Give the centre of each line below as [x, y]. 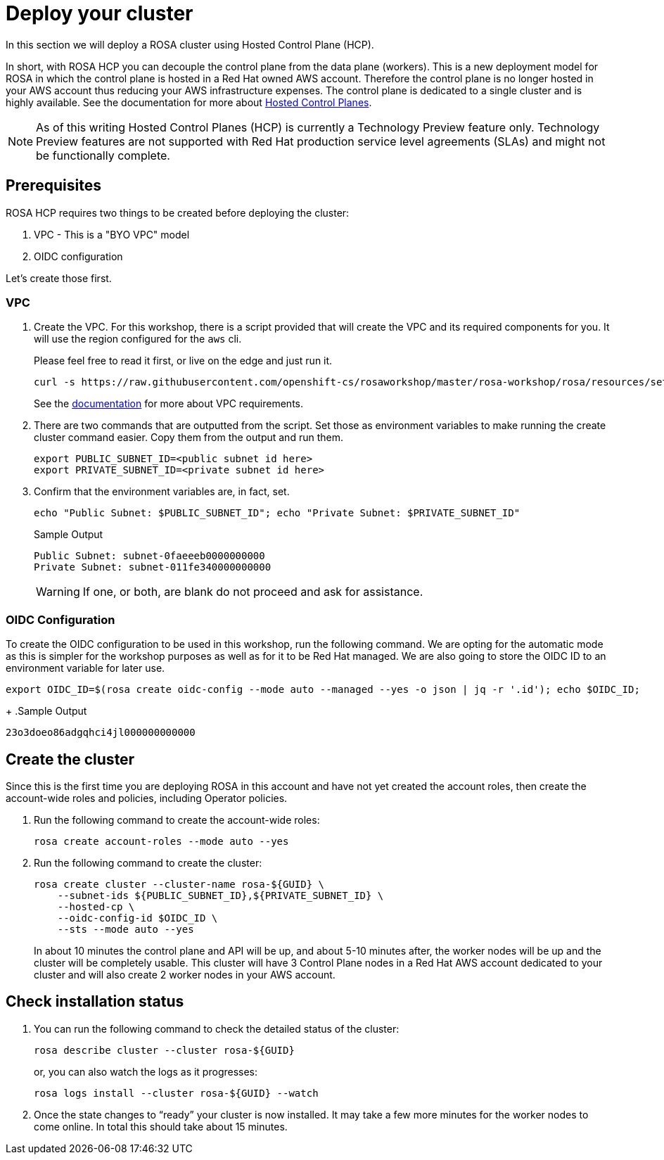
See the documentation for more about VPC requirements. [168, 404]
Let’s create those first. [59, 278]
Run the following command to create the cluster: [148, 862]
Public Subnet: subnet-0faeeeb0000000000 [149, 556]
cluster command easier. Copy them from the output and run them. [189, 438]
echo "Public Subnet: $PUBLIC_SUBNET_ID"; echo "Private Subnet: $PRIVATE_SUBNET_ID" [277, 513]
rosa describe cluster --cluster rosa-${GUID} [164, 1050]
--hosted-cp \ [96, 906]
